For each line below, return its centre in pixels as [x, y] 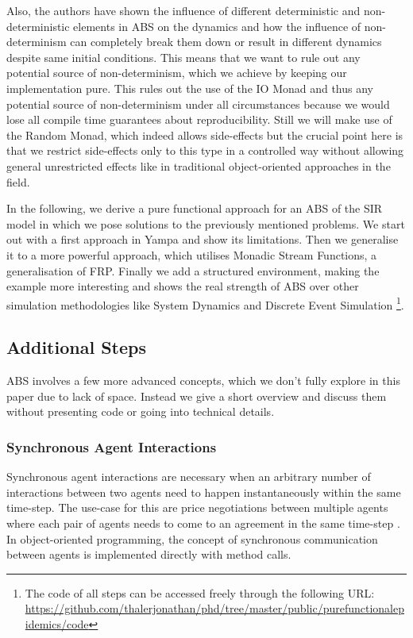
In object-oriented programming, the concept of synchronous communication [192, 538]
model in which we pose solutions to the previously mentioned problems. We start [206, 223]
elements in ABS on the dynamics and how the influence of [217, 26]
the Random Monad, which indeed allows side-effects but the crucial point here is [205, 135]
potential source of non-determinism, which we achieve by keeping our [177, 73]
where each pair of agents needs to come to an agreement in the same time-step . [203, 523]
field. [18, 181]
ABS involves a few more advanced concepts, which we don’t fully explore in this [203, 380]
